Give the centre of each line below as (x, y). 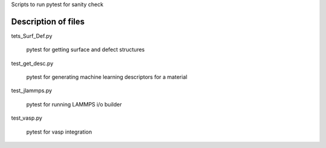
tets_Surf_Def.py (32, 35)
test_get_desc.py (32, 63)
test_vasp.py (27, 118)
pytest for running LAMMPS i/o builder (74, 104)
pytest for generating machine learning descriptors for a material (107, 77)
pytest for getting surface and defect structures (85, 50)
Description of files (48, 21)
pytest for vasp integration (59, 132)
